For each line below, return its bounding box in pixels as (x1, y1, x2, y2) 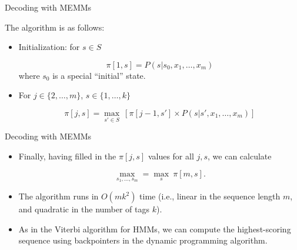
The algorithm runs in (18, 190, 99, 202)
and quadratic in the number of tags (18, 203, 150, 215)
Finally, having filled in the (18, 149, 116, 162)
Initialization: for (18, 41, 80, 53)
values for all (148, 149, 194, 162)
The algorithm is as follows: (5, 21, 105, 33)
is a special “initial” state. (52, 69, 146, 81)
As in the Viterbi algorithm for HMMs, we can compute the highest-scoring (18, 222, 291, 235)
